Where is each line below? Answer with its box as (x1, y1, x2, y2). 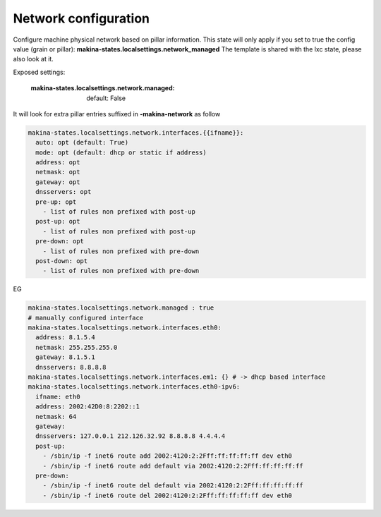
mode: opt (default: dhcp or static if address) (35, 148, 207, 157)
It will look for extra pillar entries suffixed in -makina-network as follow (13, 109, 221, 118)
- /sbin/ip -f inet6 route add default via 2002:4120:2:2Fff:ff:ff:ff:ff (42, 462, 303, 470)
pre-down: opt (35, 237, 85, 245)
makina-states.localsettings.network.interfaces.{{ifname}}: (28, 128, 244, 137)
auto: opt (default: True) (35, 138, 129, 147)
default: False (86, 94, 126, 102)
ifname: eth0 (35, 392, 80, 401)
